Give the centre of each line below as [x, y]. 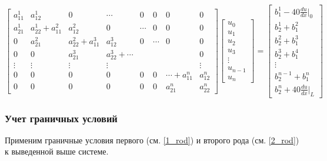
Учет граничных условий [61, 118]
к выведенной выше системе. [57, 151]
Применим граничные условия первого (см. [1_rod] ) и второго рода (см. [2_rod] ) [152, 140]
